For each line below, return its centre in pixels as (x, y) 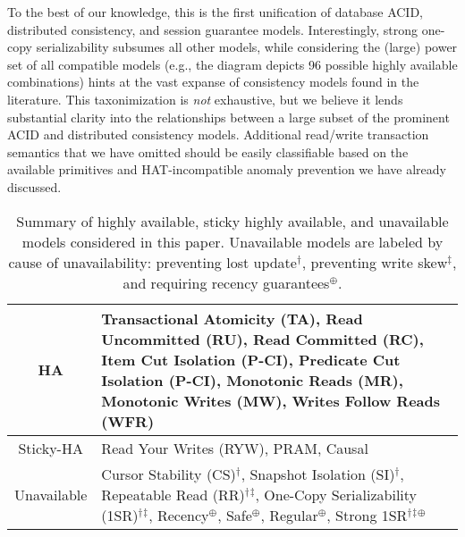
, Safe (235, 515)
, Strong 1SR (367, 515)
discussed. (34, 186)
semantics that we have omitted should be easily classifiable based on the (208, 151)
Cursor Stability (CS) (169, 474)
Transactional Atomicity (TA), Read (232, 318)
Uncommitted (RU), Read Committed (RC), (262, 339)
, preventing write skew (375, 262)
